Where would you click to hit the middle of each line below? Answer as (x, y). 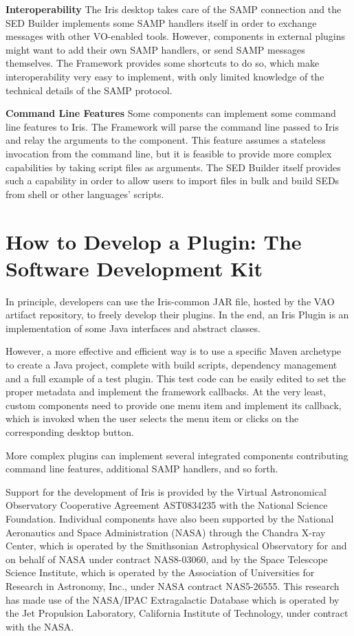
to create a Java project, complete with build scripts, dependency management (172, 364)
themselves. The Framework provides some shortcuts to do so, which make (163, 63)
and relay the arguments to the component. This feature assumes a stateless (166, 140)
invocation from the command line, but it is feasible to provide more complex (169, 153)
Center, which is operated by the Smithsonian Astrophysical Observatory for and (176, 546)
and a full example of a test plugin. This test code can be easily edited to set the (176, 378)
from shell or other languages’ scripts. (85, 194)
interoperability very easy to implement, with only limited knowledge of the (165, 76)
